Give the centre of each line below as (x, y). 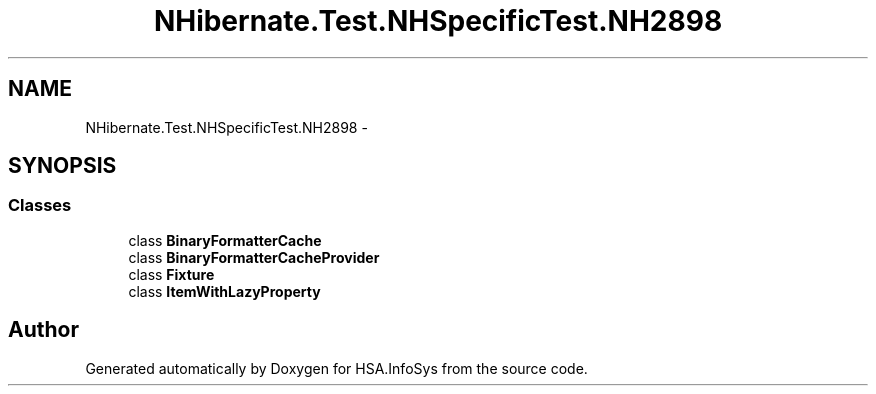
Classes (40, 205)
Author (43, 330)
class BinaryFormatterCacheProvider (254, 257)
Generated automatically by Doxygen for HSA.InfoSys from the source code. (336, 368)
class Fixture (171, 274)
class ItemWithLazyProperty (224, 291)
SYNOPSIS (62, 166)
